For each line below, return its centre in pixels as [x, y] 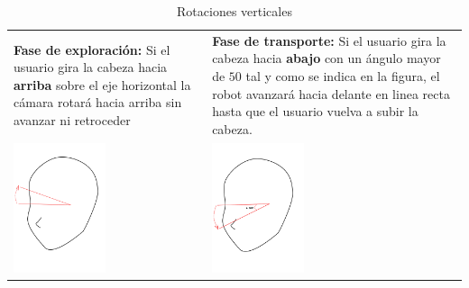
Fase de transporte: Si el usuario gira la [329, 40]
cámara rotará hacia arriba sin [98, 102]
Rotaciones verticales [234, 11]
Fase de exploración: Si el [92, 49]
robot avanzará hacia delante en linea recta [331, 93]
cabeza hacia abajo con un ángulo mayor [326, 58]
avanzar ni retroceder [72, 120]
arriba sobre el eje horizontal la [102, 84]
